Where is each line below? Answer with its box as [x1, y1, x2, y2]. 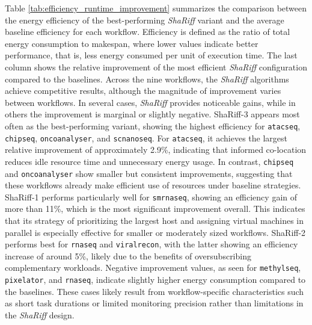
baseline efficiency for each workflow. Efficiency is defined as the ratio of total [5, 25, 290, 38]
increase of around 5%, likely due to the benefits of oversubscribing [5, 249, 251, 262]
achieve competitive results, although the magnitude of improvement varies [5, 84, 281, 97]
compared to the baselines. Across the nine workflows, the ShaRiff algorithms [5, 72, 289, 85]
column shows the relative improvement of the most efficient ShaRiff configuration [5, 60, 307, 73]
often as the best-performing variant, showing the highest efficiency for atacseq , [5, 119, 301, 132]
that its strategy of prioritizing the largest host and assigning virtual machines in [5, 214, 304, 226]
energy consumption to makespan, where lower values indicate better [5, 37, 258, 49]
